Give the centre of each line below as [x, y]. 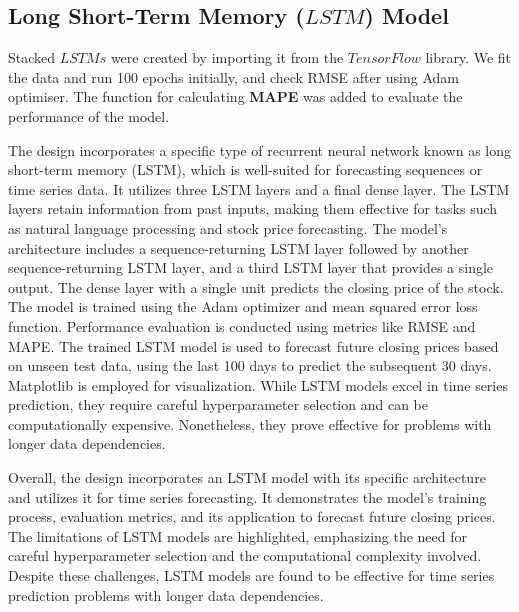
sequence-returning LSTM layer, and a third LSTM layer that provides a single [251, 267]
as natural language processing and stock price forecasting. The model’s [228, 227]
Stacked [32, 57]
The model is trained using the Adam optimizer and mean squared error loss [243, 306]
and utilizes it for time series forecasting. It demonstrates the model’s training [247, 496]
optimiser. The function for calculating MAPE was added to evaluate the [235, 96]
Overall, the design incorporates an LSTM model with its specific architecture [247, 477]
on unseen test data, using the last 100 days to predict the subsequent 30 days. [250, 365]
